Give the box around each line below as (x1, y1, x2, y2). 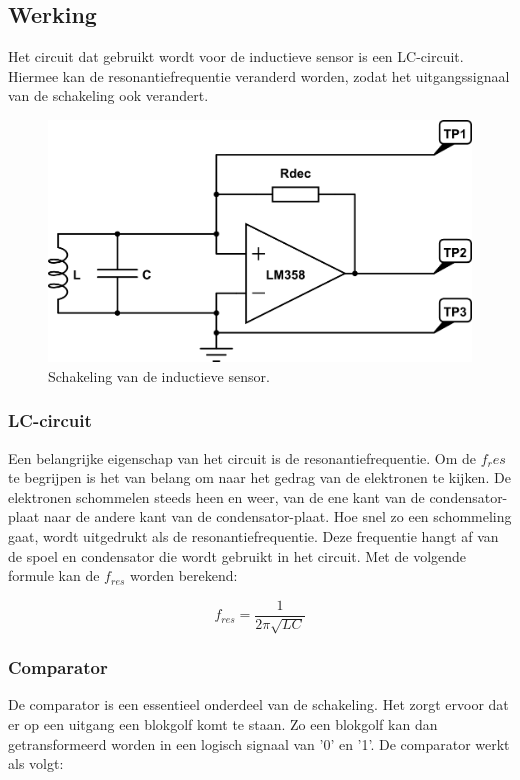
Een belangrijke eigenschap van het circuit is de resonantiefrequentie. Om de (8, 447, 477, 468)
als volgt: (8, 753, 64, 774)
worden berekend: (130, 565, 238, 586)
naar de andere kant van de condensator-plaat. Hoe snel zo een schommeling (43, 506, 512, 527)
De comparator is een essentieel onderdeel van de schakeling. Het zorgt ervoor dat (8, 694, 509, 715)
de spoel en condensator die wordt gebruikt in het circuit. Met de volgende (8, 545, 467, 566)
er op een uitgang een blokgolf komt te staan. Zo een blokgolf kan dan (8, 714, 438, 735)
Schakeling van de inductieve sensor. (48, 365, 270, 386)
